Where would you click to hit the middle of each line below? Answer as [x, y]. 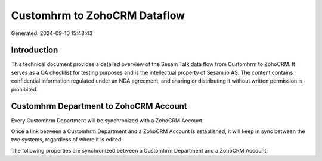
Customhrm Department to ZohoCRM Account [99, 106]
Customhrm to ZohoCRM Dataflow [98, 15]
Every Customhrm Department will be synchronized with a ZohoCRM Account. [107, 120]
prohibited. [24, 89]
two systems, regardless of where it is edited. [67, 140]
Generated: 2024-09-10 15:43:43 [52, 33]
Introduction [35, 50]
